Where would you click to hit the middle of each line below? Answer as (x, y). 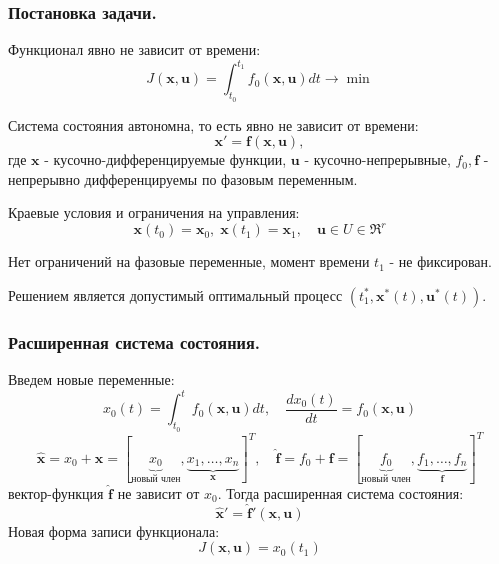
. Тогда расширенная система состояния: (340, 492)
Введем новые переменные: (91, 379)
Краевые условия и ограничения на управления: (154, 212)
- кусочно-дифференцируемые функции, (165, 159)
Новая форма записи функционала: (114, 530)
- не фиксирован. (440, 261)
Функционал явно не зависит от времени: (134, 49)
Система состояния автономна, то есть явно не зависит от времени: (213, 124)
